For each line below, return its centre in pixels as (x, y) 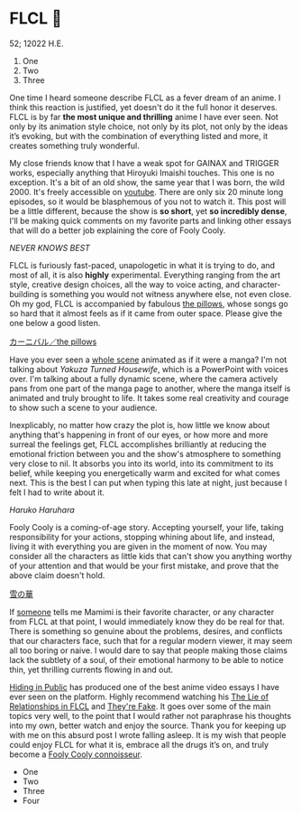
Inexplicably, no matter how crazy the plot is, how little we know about (140, 425)
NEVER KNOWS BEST (50, 248)
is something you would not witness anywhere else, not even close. (166, 294)
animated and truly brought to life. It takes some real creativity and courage (149, 397)
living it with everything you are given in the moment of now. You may (138, 547)
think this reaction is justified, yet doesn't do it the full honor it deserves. (143, 107)
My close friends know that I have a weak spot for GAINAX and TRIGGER (144, 163)
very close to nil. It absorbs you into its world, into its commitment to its (141, 463)
